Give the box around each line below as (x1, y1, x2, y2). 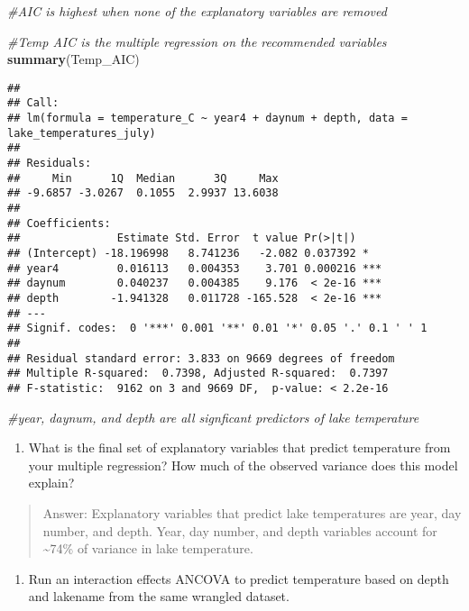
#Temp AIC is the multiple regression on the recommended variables (7, 32, 387, 50)
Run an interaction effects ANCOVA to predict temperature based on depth (28, 569, 449, 588)
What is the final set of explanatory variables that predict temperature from (28, 438, 451, 457)
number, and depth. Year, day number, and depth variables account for (42, 521, 437, 540)
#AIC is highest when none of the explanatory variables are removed (7, 2, 387, 20)
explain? (28, 473, 75, 492)
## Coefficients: (7, 216, 111, 230)
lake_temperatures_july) (7, 126, 156, 140)
